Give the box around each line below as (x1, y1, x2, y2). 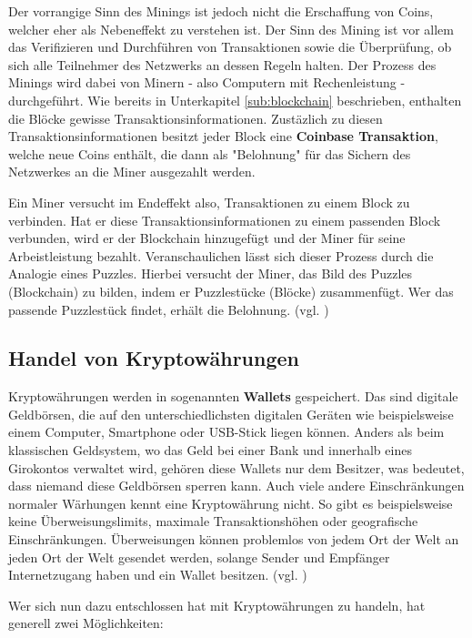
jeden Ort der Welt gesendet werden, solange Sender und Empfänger (8, 547, 390, 566)
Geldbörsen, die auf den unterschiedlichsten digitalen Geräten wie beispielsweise (8, 404, 454, 423)
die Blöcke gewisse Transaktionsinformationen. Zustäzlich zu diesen (8, 108, 383, 127)
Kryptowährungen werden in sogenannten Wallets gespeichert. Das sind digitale (8, 387, 458, 406)
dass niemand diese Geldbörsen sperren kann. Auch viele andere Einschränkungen (8, 476, 465, 495)
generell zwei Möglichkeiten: (8, 613, 164, 633)
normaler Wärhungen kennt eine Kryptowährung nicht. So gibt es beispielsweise (8, 493, 453, 512)
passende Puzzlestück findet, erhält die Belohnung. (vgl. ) (8, 299, 329, 319)
